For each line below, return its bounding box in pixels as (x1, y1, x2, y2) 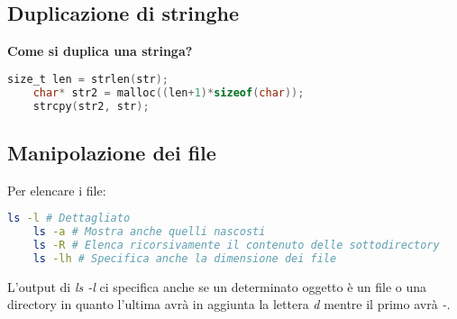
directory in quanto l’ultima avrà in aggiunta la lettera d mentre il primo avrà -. (7, 295, 451, 314)
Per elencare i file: (7, 180, 106, 199)
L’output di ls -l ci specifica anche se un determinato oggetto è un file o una (7, 277, 427, 296)
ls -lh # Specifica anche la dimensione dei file (32, 251, 337, 265)
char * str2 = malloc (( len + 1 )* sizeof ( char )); (32, 86, 305, 99)
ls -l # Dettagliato (7, 212, 131, 225)
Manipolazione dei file (7, 138, 216, 166)
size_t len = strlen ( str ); (7, 72, 169, 86)
